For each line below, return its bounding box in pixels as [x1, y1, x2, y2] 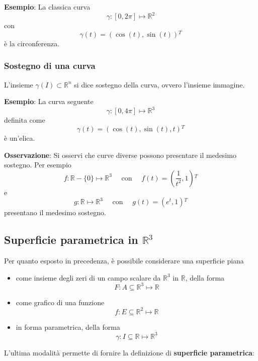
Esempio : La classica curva [4, 2, 91, 12]
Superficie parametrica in [4, 232, 138, 247]
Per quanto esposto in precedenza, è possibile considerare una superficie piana [4, 255, 244, 266]
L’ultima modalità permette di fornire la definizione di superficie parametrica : [4, 347, 254, 357]
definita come [4, 115, 45, 125]
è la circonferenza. [4, 38, 60, 48]
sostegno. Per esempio [4, 159, 71, 170]
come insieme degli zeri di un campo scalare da [16, 272, 161, 283]
